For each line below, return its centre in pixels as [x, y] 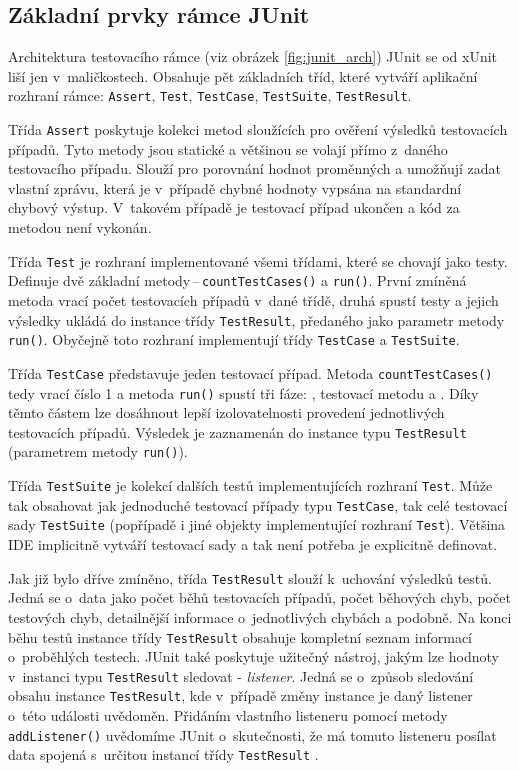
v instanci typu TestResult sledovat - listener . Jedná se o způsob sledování [241, 675]
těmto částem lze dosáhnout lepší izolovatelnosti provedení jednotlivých [226, 412]
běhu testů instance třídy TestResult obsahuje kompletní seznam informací [240, 636]
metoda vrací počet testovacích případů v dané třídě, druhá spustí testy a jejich [253, 299]
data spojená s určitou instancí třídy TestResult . [163, 754]
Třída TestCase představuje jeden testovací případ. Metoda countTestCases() [250, 372]
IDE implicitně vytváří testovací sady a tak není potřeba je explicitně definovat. [253, 544]
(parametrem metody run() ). [98, 451]
